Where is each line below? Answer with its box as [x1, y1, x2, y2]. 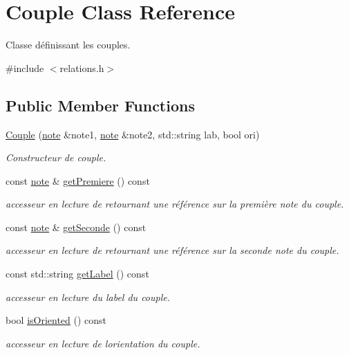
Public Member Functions [6, 94, 195, 116]
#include [6, 60, 44, 75]
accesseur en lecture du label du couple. [6, 289, 170, 304]
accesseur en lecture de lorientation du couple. [6, 336, 200, 350]
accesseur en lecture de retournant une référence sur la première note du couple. [6, 197, 344, 211]
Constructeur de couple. [6, 150, 106, 165]
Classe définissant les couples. [6, 37, 131, 52]
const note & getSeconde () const [6, 219, 147, 234]
